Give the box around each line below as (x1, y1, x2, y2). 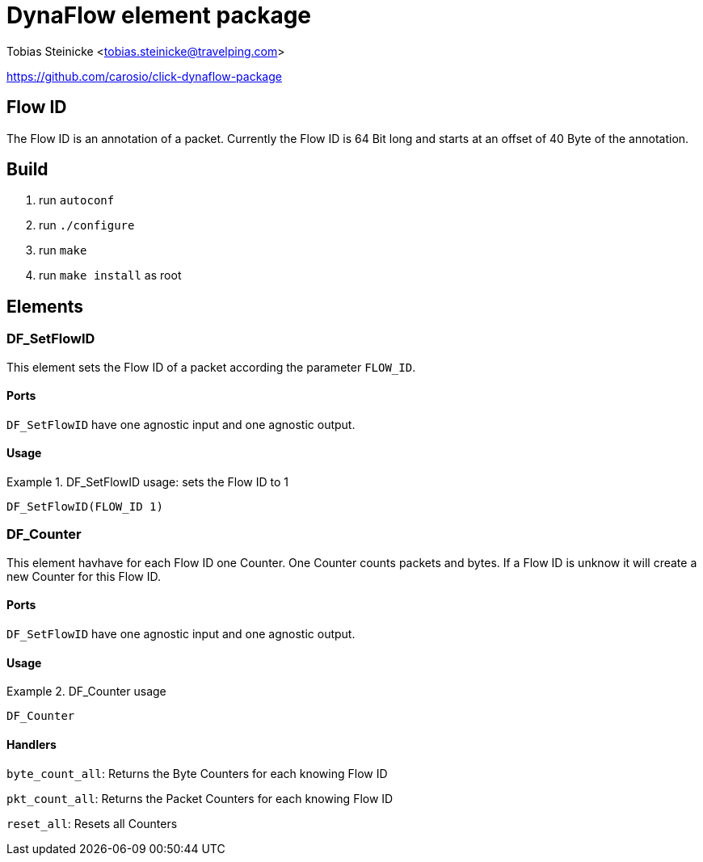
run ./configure (39, 218, 135, 233)
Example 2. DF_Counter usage (6, 684, 166, 699)
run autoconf (39, 193, 115, 208)
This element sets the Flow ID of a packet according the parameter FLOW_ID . (6, 360, 416, 374)
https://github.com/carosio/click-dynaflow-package (6, 69, 282, 83)
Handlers (6, 737, 57, 751)
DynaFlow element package (6, 2, 312, 29)
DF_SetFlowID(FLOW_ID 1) (6, 500, 163, 514)
